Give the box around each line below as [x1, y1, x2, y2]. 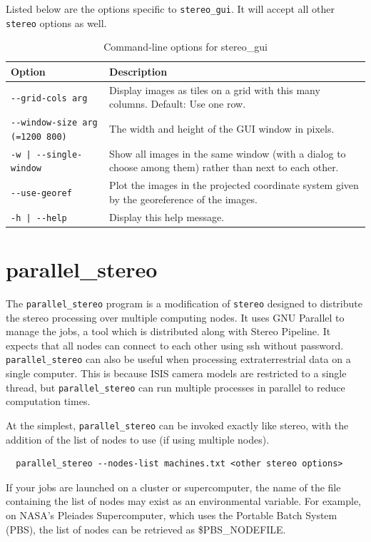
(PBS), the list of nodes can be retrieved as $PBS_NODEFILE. [6, 521, 286, 536]
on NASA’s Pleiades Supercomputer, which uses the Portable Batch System [6, 508, 337, 522]
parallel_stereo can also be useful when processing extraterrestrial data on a [6, 352, 351, 367]
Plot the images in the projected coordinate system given [109, 178, 359, 193]
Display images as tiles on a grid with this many [109, 82, 320, 97]
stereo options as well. [6, 15, 107, 30]
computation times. [6, 394, 91, 409]
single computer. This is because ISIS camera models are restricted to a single [6, 366, 347, 381]
